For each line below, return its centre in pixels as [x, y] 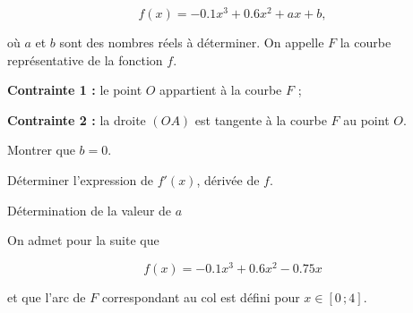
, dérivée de [228, 180]
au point [366, 119]
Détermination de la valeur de [90, 210]
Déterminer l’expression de [81, 180]
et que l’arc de [47, 296]
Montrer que [41, 150]
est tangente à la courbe [261, 119]
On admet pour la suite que [83, 240]
